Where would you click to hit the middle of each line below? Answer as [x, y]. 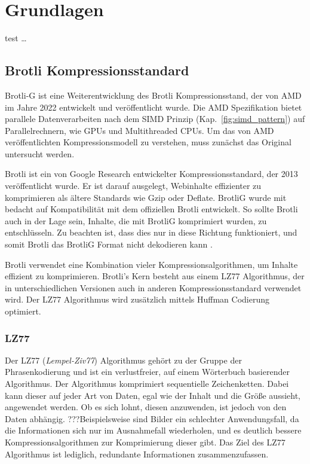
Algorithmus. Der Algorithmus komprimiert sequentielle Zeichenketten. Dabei [147, 384]
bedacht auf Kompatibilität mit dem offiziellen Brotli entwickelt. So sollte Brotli [151, 209]
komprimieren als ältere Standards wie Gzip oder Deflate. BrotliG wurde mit [146, 197]
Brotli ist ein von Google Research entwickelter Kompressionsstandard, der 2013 [151, 174]
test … [16, 38]
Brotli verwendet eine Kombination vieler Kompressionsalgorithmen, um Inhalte [151, 264]
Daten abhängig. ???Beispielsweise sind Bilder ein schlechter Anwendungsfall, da [152, 418]
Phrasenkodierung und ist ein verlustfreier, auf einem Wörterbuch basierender [147, 372]
